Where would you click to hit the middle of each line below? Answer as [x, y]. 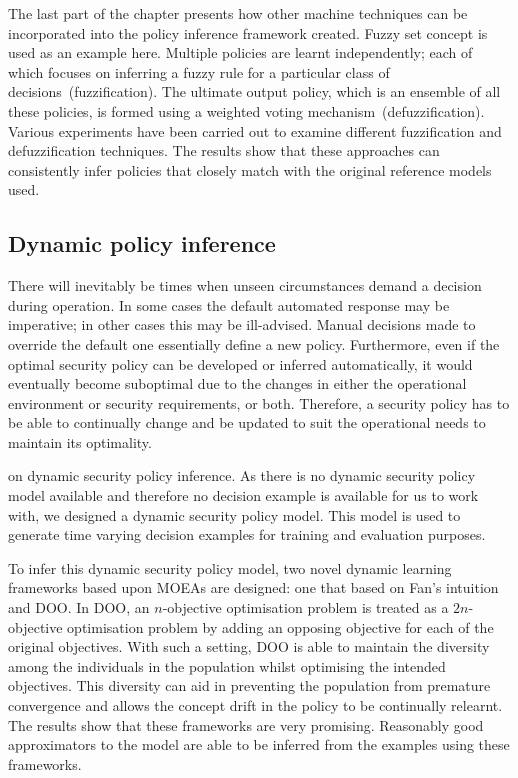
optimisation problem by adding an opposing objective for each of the [280, 626]
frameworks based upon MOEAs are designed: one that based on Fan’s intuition [253, 587]
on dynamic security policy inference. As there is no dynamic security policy [242, 475]
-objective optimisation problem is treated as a [305, 607]
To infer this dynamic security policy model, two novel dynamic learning [230, 567]
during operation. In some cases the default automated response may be [229, 304]
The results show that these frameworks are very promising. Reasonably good [246, 724]
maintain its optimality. [80, 441]
